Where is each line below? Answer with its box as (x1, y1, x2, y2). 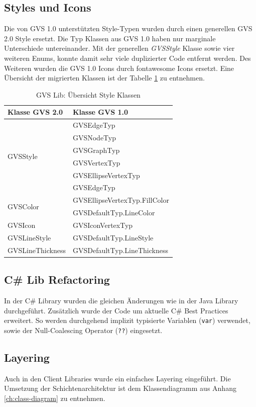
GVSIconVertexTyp (72, 219, 133, 230)
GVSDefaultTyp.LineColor (72, 207, 155, 218)
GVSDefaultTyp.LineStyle (72, 232, 154, 242)
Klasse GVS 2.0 (8, 107, 63, 117)
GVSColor (8, 201, 39, 211)
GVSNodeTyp (72, 132, 116, 143)
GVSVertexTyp (72, 157, 120, 168)
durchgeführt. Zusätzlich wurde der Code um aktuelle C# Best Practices (4, 305, 228, 315)
